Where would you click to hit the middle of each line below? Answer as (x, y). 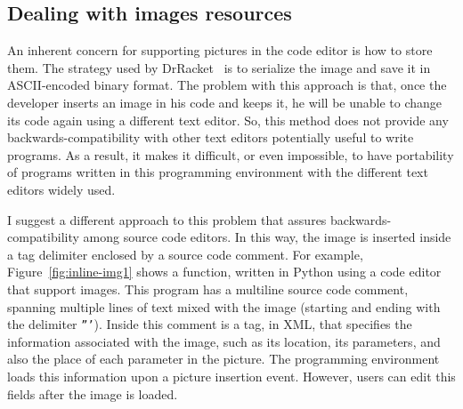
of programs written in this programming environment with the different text (218, 172)
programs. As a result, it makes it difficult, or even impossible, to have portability (231, 154)
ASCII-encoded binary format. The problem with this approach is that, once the (227, 85)
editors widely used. (61, 189)
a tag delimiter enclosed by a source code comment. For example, (185, 254)
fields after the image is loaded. (93, 393)
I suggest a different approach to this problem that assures (167, 219)
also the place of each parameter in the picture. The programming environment (223, 359)
